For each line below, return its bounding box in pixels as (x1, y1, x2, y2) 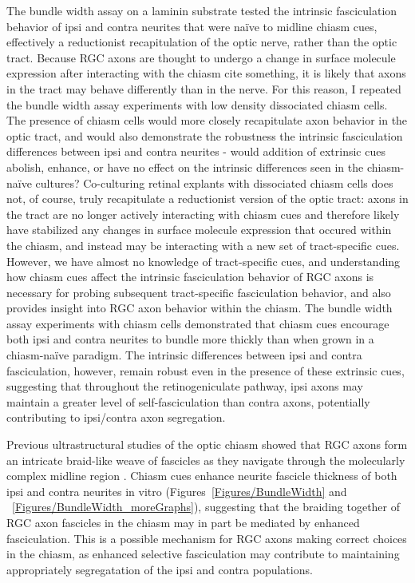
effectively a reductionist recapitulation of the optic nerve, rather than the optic (6, 34, 397, 50)
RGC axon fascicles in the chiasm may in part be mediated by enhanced (6, 514, 360, 530)
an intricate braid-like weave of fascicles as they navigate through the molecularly (6, 451, 405, 468)
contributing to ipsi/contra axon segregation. (6, 409, 226, 426)
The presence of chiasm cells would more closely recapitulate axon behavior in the (6, 112, 408, 129)
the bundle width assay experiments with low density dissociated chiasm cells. (6, 96, 388, 113)
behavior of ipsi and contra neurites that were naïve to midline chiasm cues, (6, 18, 377, 34)
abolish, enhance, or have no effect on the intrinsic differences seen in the (6, 158, 364, 175)
